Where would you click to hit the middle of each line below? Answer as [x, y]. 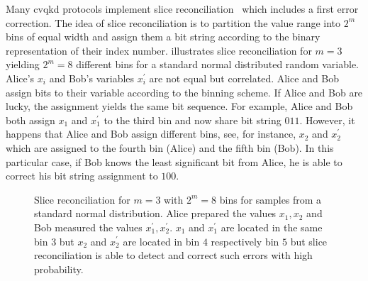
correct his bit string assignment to [82, 176]
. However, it [327, 120]
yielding [23, 64]
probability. [59, 269]
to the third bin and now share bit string [193, 120]
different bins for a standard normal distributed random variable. [218, 64]
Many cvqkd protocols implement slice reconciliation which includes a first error [182, 9]
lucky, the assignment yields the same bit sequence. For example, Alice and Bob [179, 106]
